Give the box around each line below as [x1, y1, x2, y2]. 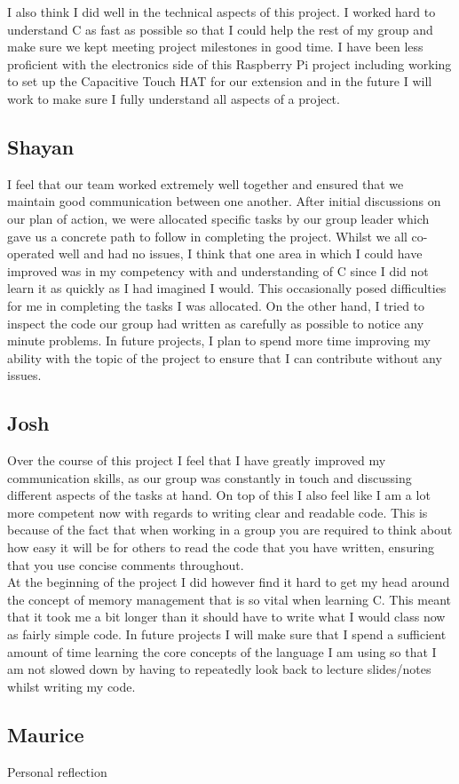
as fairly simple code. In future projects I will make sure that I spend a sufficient [7, 625, 447, 644]
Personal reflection [7, 762, 107, 780]
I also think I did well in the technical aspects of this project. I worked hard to [7, 3, 436, 20]
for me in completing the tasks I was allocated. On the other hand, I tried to [7, 296, 425, 314]
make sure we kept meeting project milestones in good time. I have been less [7, 37, 423, 56]
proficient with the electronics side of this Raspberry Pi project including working [7, 54, 452, 73]
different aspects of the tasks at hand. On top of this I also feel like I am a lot [7, 486, 431, 504]
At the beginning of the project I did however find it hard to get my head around [7, 573, 450, 591]
